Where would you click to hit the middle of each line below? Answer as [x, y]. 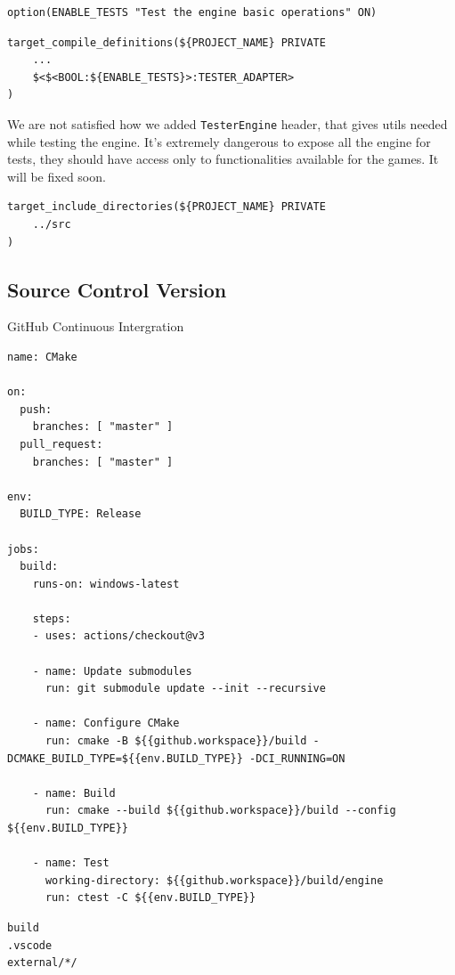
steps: [52, 618]
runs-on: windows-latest [106, 584]
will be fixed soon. [57, 176]
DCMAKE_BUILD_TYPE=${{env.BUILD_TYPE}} [125, 758]
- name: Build [74, 793]
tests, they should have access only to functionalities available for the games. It [223, 159]
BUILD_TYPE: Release [81, 514]
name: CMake [42, 357]
